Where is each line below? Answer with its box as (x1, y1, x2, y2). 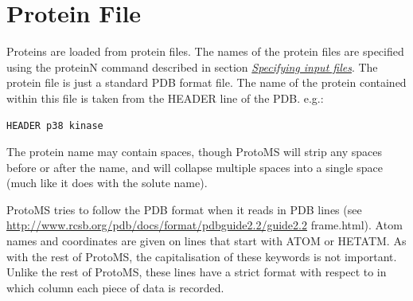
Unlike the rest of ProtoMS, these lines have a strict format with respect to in (6, 264, 387, 280)
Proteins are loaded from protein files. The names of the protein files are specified (6, 43, 404, 60)
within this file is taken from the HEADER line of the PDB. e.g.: (6, 89, 324, 106)
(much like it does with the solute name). (6, 174, 208, 191)
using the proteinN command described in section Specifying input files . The (6, 58, 378, 75)
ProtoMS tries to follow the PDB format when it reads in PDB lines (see (6, 201, 362, 217)
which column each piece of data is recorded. (6, 279, 224, 295)
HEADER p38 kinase (6, 119, 103, 131)
